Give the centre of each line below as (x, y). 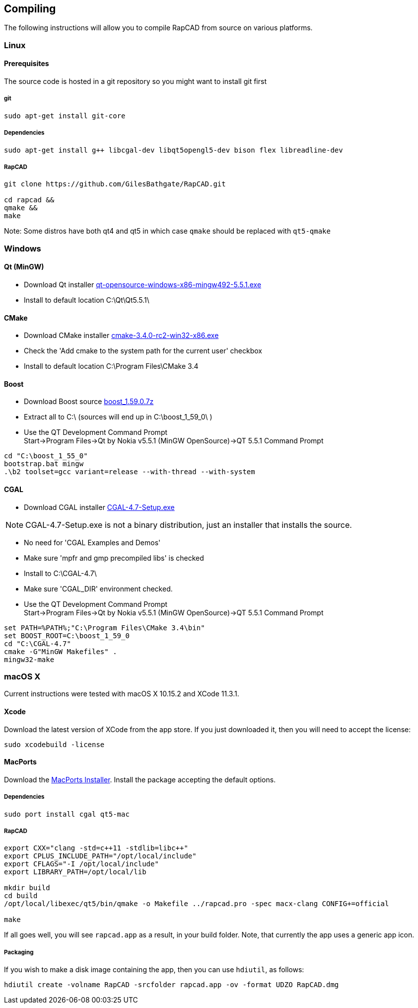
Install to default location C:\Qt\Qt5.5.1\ (87, 300)
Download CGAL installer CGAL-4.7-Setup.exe (99, 507)
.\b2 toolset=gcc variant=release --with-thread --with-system (130, 472)
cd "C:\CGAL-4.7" (37, 643)
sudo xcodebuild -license (54, 744)
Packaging (19, 952)
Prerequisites (27, 64)
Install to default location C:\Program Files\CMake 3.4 (111, 366)
